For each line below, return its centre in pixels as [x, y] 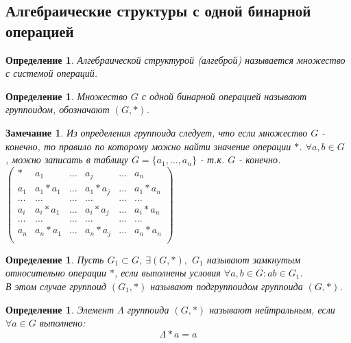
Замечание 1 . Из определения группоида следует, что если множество [157, 132]
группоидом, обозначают [58, 109]
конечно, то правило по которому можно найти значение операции [148, 146]
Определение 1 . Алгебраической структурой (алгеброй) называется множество [175, 59]
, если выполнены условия [167, 273]
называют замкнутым [254, 259]
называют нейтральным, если [272, 309]
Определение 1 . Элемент [60, 309]
